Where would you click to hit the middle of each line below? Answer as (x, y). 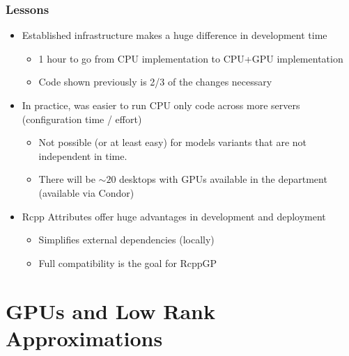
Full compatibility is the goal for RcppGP (128, 262)
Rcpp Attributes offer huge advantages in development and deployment (174, 216)
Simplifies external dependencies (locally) (126, 240)
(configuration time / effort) (82, 119)
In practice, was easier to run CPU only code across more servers (161, 105)
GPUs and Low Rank (110, 310)
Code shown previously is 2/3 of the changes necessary (155, 82)
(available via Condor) (86, 192)
